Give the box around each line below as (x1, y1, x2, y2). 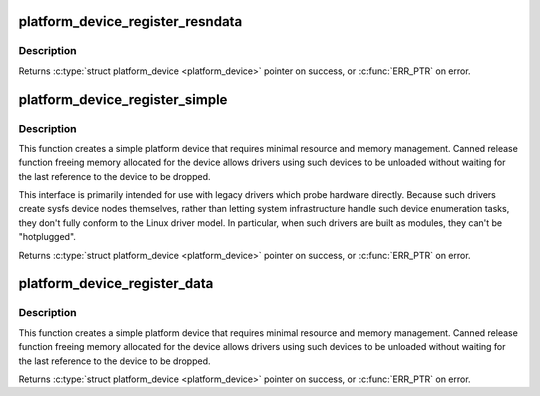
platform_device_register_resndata (18, 13, 243, 30)
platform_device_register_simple (18, 91, 228, 108)
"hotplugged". (18, 231, 77, 243)
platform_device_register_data (18, 275, 214, 292)
